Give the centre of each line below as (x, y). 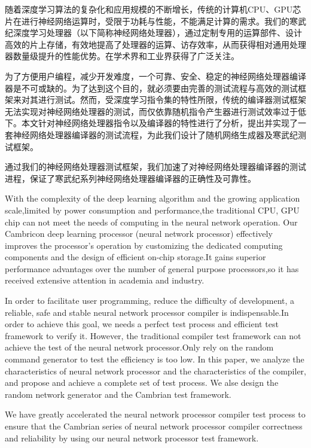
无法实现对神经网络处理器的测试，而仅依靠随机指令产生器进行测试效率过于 (151, 111)
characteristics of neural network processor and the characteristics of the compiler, (155, 371)
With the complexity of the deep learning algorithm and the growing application (153, 198)
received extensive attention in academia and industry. (105, 280)
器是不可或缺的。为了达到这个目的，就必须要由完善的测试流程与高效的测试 (151, 88)
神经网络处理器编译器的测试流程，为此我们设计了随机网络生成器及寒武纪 (155, 134)
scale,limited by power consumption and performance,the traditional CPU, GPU (152, 210)
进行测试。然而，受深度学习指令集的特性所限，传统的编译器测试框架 (172, 100)
